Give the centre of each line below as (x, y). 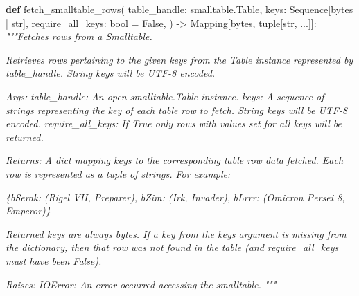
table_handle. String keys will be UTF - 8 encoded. (111, 73)
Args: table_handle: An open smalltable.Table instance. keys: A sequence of (165, 96)
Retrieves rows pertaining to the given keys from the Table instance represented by (179, 59)
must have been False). (54, 260)
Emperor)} (28, 211)
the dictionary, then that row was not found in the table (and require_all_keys (172, 247)
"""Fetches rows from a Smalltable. (79, 36)
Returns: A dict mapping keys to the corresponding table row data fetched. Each (175, 160)
